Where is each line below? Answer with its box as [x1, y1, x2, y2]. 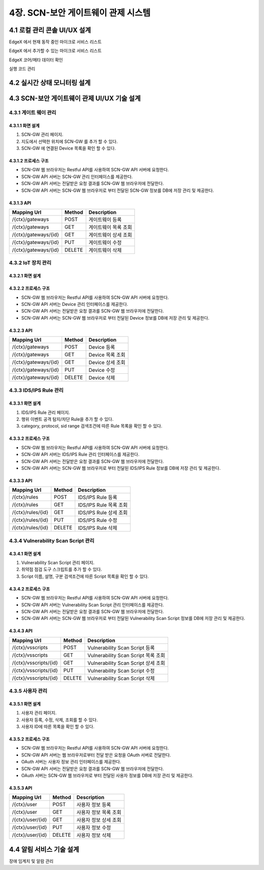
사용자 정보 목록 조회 [76, 809, 122, 816]
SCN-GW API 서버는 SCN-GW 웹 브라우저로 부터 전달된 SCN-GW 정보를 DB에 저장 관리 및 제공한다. [21, 187, 214, 193]
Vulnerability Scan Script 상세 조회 [87, 660, 165, 666]
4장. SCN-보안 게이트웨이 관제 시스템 [9, 7, 151, 18]
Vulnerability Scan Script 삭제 [87, 675, 155, 682]
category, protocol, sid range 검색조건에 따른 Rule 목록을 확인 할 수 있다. [21, 423, 162, 429]
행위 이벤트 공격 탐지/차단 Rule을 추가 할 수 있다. [21, 416, 114, 422]
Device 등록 [88, 344, 115, 351]
